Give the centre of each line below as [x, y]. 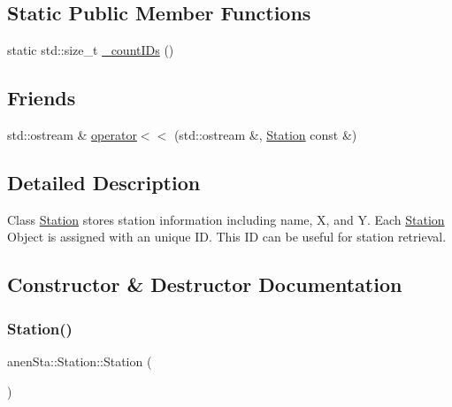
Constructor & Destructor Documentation [205, 284]
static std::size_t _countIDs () [91, 50]
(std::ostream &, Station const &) [265, 134]
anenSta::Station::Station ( [80, 361]
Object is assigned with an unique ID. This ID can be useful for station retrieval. [227, 237]
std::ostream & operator [72, 134]
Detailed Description [104, 182]
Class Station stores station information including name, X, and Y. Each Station [226, 219]
